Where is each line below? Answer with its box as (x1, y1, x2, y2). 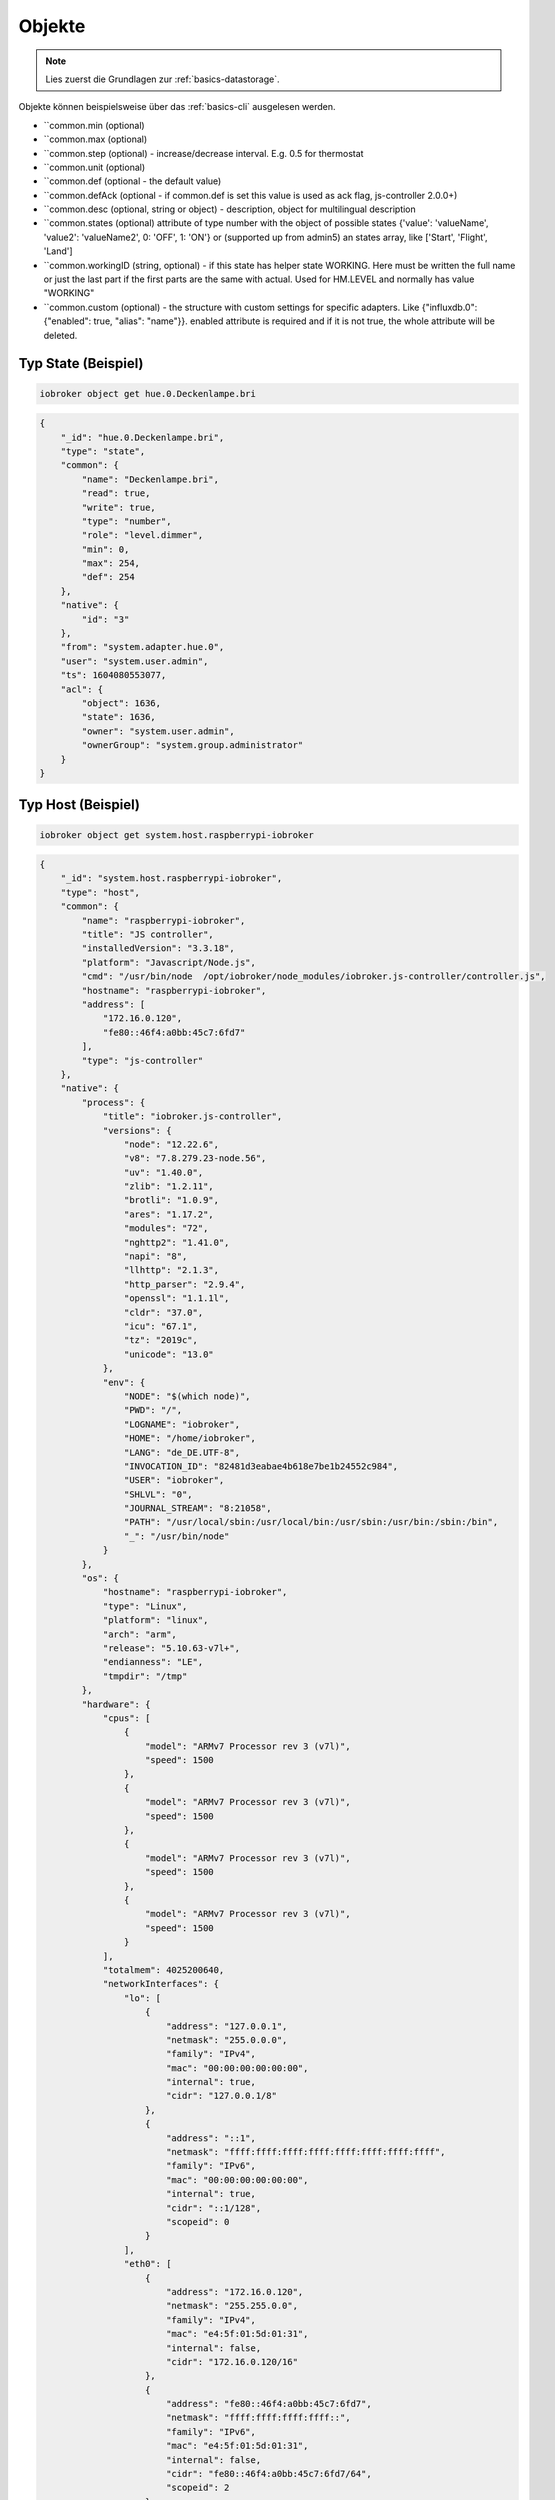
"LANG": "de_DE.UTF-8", (123, 1446, 240, 1458)
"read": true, (81, 488, 151, 499)
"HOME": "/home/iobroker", (123, 1433, 257, 1444)
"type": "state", (60, 445, 146, 457)
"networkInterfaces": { (102, 1978, 220, 1990)
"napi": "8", (123, 1251, 188, 1262)
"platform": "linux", (102, 1615, 209, 1626)
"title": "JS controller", (81, 929, 214, 940)
